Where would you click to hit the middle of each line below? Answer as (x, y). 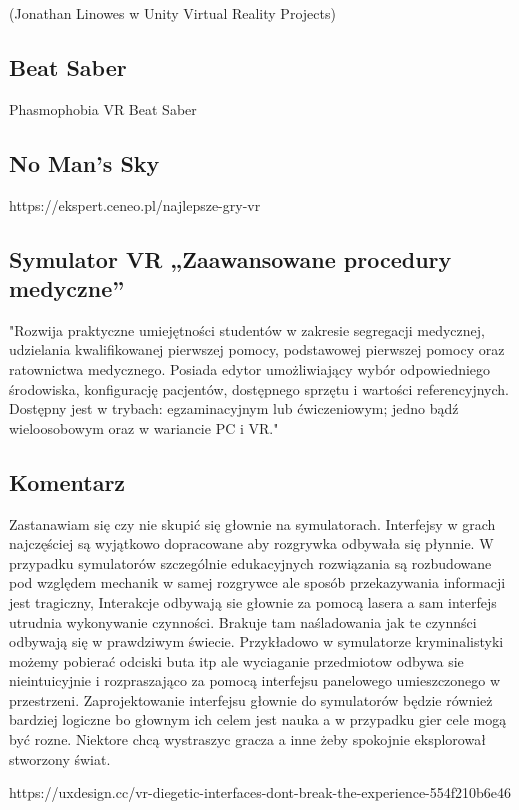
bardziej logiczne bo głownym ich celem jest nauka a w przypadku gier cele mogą (258, 719)
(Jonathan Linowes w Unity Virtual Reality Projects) (172, 13)
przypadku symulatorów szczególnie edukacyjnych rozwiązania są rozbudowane (250, 562)
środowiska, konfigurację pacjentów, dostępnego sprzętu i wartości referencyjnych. (259, 388)
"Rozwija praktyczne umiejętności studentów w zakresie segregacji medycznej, (247, 329)
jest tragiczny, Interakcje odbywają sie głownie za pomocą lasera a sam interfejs (253, 601)
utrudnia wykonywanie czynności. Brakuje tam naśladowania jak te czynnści (243, 621)
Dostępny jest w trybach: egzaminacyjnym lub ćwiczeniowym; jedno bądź (234, 408)
